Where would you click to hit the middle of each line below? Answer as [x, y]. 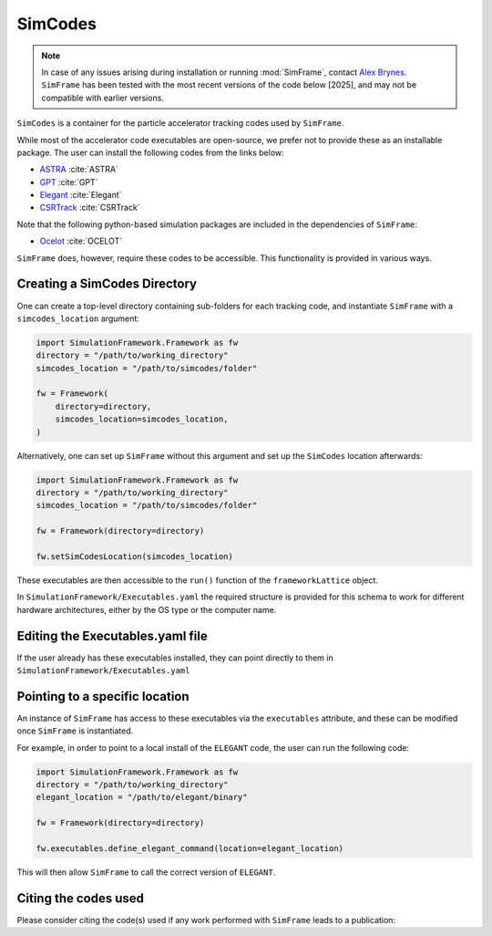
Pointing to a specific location [103, 697]
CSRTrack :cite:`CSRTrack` [90, 208]
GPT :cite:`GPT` [69, 182]
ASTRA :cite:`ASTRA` [79, 170]
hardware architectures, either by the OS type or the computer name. [147, 609]
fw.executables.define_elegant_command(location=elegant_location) [190, 849]
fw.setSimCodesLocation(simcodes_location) [135, 556]
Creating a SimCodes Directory [107, 284]
